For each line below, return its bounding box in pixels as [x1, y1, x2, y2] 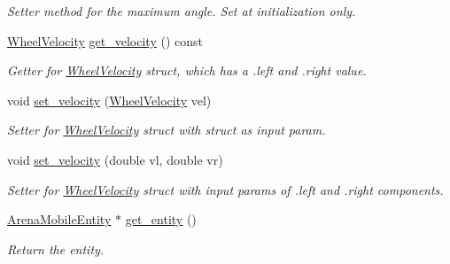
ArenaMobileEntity [7, 210, 112, 229]
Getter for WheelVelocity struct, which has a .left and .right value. [7, 61, 367, 80]
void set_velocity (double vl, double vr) [7, 150, 223, 168]
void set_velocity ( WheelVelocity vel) [7, 90, 212, 109]
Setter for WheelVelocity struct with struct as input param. [7, 120, 326, 139]
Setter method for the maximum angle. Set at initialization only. [7, 2, 356, 19]
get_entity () [125, 210, 197, 229]
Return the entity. [7, 239, 105, 258]
